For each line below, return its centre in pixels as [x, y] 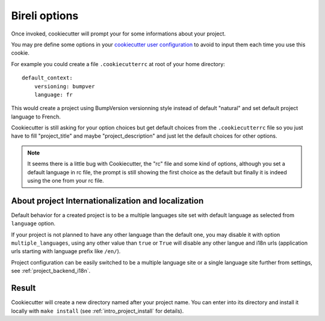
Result [23, 288]
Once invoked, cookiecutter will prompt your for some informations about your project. [118, 34]
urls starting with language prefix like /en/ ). [66, 251]
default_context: [47, 78]
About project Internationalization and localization [107, 200]
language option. [33, 224]
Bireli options [45, 16]
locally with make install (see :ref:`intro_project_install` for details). [97, 311]
